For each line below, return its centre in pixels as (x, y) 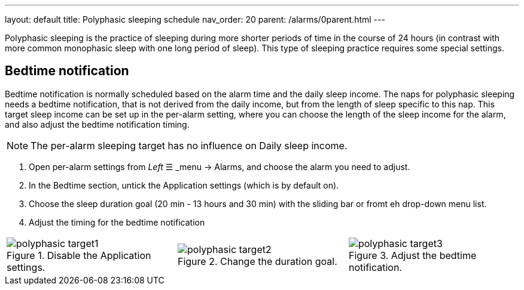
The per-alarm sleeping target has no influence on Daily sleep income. (189, 145)
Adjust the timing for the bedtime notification (117, 222)
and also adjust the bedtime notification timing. (97, 124)
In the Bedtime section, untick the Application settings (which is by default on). (184, 185)
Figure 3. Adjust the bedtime (412, 255)
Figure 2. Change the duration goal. (257, 261)
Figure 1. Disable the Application (79, 255)
